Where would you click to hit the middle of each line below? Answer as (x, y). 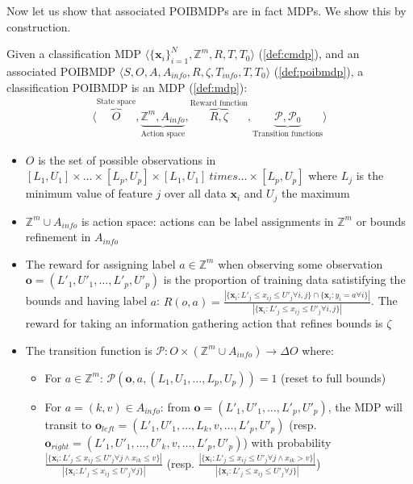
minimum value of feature (89, 193)
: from (175, 406)
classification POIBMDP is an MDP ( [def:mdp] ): (127, 87)
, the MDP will (365, 406)
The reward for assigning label (100, 263)
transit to (68, 424)
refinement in (58, 237)
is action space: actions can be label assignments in (207, 221)
